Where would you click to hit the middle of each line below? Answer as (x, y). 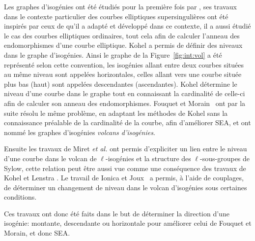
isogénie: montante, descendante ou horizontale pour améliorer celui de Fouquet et (128, 223)
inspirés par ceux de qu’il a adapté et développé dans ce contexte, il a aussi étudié (127, 26)
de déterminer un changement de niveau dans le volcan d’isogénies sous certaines (126, 187)
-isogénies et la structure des (148, 158)
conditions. (20, 197)
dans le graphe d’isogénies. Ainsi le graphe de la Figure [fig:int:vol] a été (113, 54)
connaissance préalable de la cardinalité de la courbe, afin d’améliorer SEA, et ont (127, 122)
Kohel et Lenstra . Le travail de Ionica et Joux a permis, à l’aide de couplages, (124, 178)
